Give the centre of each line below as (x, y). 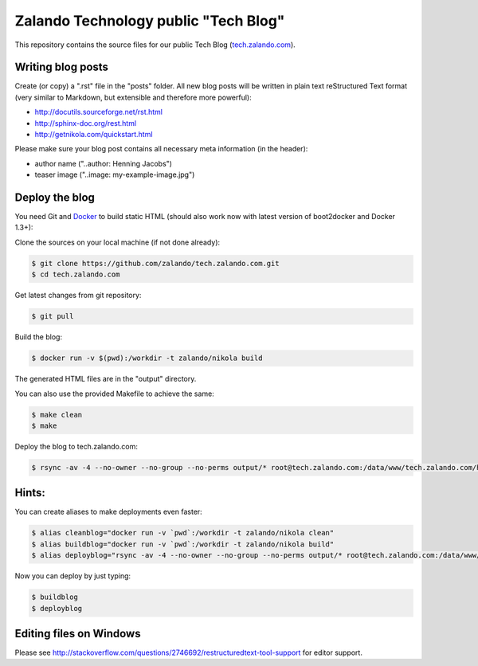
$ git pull (53, 316)
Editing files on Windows (78, 633)
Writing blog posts (62, 67)
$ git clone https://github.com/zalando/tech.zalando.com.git (155, 263)
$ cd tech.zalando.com (76, 274)
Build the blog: (39, 337)
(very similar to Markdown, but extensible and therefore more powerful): (133, 97)
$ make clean (57, 415)
